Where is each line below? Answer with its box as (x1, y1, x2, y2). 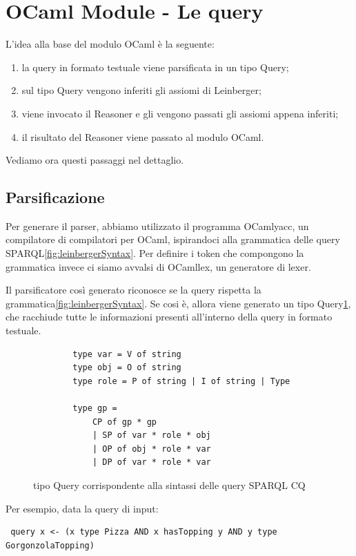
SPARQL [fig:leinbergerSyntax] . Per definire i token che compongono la (6, 246, 304, 260)
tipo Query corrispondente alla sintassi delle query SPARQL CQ (33, 477, 306, 492)
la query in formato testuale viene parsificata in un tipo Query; (21, 59, 289, 74)
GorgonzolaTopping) (6, 540, 95, 550)
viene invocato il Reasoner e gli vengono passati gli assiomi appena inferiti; (21, 106, 339, 120)
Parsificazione (6, 186, 105, 208)
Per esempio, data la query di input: (6, 501, 159, 515)
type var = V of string (72, 349, 181, 359)
